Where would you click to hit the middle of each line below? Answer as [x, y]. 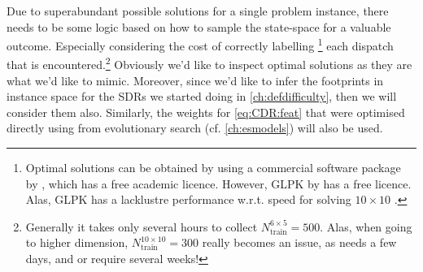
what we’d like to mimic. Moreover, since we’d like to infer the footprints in [195, 80]
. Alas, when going [366, 226]
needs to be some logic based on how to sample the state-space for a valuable [199, 26]
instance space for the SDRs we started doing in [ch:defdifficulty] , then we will [202, 96]
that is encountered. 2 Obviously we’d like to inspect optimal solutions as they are [209, 63]
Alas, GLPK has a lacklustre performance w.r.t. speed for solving [188, 199]
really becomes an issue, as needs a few [299, 242]
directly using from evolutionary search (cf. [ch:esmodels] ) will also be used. [195, 128]
